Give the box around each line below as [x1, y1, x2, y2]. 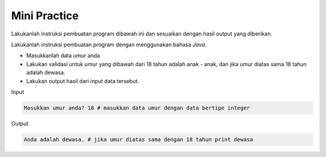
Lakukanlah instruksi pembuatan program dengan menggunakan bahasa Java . [11, 41, 207, 48]
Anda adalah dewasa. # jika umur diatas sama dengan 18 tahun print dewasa [24, 136, 254, 143]
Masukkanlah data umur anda [26, 52, 100, 60]
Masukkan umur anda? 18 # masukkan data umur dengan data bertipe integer [24, 104, 251, 111]
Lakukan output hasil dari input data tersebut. [26, 77, 139, 84]
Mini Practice [11, 9, 79, 22]
